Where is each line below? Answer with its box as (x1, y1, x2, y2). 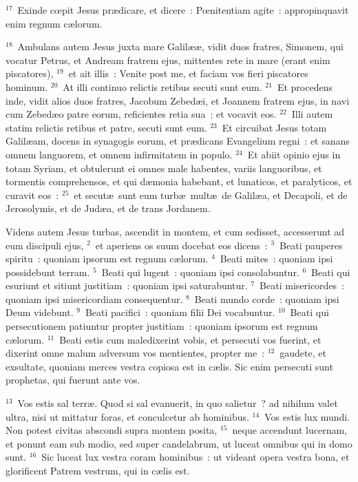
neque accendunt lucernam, (232, 423, 347, 437)
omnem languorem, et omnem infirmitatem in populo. (6, 147, 233, 161)
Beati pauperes (280, 238, 343, 252)
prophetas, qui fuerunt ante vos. (6, 373, 140, 387)
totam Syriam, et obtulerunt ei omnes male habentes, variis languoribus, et (6, 160, 322, 175)
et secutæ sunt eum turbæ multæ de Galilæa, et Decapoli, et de (74, 187, 348, 202)
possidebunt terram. (6, 264, 90, 279)
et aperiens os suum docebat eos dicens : (95, 238, 268, 252)
